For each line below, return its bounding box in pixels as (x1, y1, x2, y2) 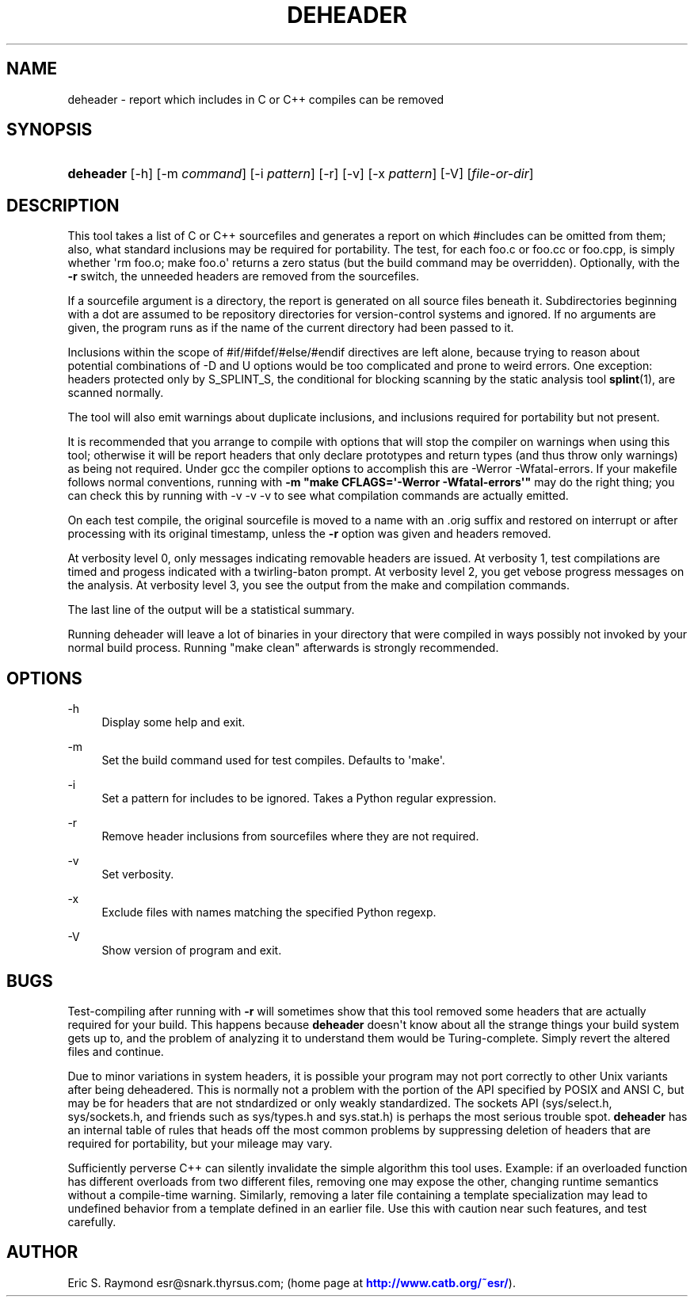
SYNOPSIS (6, 120, 93, 140)
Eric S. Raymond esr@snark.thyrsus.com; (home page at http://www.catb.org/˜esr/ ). (67, 1275, 516, 1290)
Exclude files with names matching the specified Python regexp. (101, 905, 437, 920)
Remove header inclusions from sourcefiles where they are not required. (101, 829, 479, 844)
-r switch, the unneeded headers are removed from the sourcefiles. (67, 269, 420, 284)
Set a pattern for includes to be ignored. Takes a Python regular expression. (101, 791, 497, 806)
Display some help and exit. (101, 715, 246, 730)
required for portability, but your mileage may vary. (67, 1136, 333, 1150)
